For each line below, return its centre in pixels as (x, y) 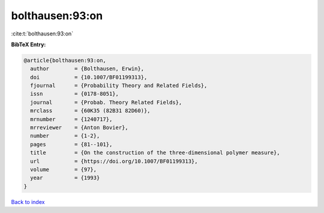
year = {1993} (65, 178)
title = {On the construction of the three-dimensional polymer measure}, (155, 153)
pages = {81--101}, (71, 144)
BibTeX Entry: (28, 44)
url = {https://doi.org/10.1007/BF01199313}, (114, 161)
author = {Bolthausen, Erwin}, (87, 69)
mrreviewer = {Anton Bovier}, (79, 128)
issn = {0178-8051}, (75, 94)
